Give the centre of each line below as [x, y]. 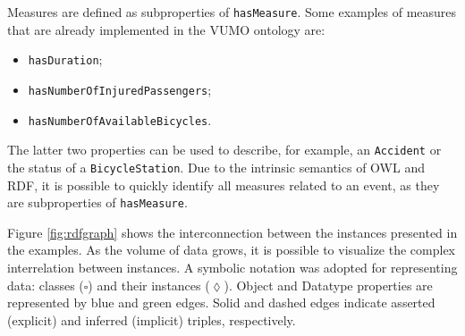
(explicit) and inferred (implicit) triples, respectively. [152, 319]
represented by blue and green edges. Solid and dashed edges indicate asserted [221, 302]
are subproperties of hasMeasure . [97, 202]
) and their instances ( [149, 285]
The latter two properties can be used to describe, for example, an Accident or [224, 150]
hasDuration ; [65, 59]
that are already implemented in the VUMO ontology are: [166, 29]
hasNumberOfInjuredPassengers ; [120, 89]
